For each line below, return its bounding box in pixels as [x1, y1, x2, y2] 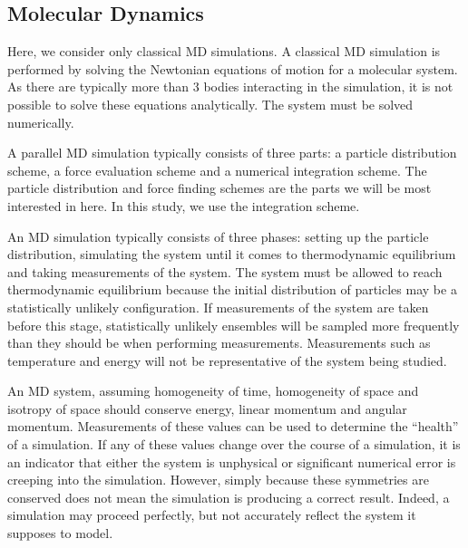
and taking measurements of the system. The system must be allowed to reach [7, 262, 443, 281]
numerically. [7, 112, 74, 131]
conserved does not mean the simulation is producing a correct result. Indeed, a [7, 487, 450, 506]
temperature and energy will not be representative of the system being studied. [7, 351, 447, 370]
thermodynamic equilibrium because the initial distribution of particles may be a [7, 280, 457, 299]
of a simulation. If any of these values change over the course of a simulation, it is [7, 435, 461, 454]
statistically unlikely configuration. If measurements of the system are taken [7, 297, 429, 316]
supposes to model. [7, 524, 113, 543]
